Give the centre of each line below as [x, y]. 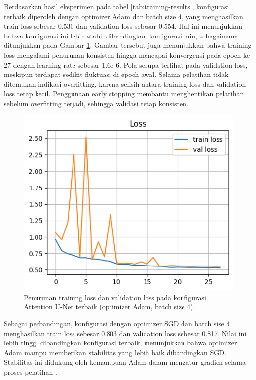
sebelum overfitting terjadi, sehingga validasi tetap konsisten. [96, 103]
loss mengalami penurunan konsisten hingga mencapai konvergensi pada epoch [123, 55]
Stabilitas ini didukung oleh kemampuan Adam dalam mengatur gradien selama [125, 362]
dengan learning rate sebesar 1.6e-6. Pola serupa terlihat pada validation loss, [130, 64]
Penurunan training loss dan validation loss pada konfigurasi [115, 297]
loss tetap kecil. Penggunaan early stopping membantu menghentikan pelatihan [124, 94]
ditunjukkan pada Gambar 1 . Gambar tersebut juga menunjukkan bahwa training [128, 45]
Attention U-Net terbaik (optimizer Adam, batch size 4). [110, 307]
